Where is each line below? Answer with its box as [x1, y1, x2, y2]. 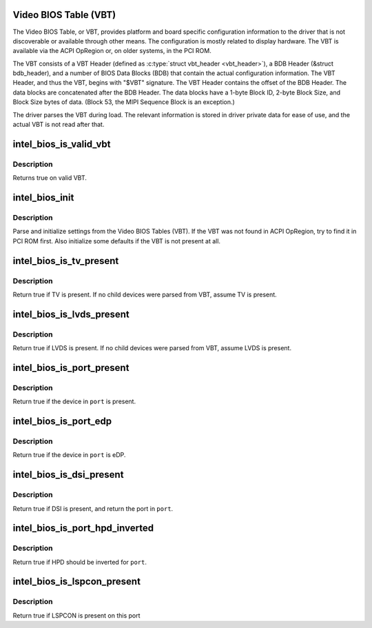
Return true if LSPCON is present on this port [12, 611, 141, 620]
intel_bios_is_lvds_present [12, 308, 130, 320]
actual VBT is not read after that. [12, 121, 105, 129]
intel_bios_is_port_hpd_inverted [12, 523, 154, 534]
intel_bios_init [12, 192, 74, 203]
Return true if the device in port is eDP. [12, 451, 126, 459]
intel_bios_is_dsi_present [12, 469, 124, 480]
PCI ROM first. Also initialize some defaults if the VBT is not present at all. [12, 236, 220, 245]
